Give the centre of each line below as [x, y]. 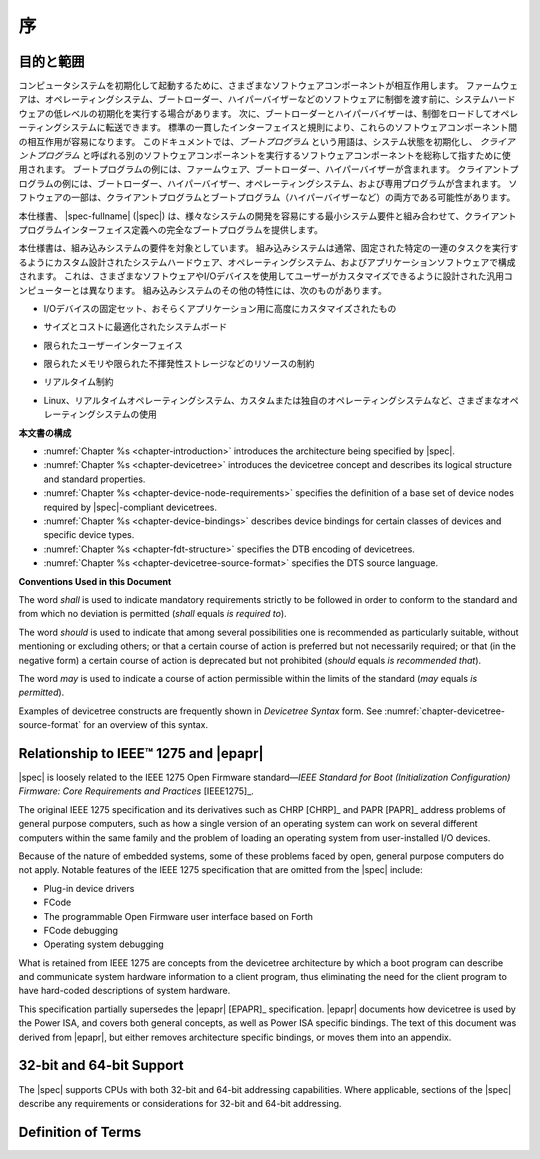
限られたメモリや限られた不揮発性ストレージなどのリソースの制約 [179, 364]
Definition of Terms [80, 1131]
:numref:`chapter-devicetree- [444, 711]
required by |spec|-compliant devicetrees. [130, 507]
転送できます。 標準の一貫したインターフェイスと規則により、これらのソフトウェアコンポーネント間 [311, 127]
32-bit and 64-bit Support [101, 1065]
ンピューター [45, 290]
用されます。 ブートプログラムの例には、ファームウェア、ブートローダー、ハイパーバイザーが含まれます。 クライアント [264, 169]
